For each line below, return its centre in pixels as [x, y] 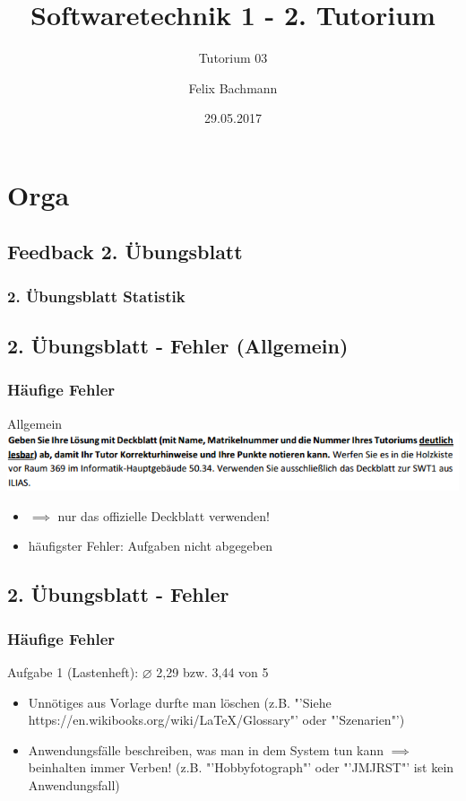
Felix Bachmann [233, 87]
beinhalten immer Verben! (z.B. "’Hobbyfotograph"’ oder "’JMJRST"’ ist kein [241, 767]
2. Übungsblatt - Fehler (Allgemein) [178, 346]
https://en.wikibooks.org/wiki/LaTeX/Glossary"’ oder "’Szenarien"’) [216, 720]
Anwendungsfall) [74, 784]
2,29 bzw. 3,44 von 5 [212, 672]
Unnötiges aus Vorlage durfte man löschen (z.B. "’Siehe [180, 702]
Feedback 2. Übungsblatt [125, 252]
